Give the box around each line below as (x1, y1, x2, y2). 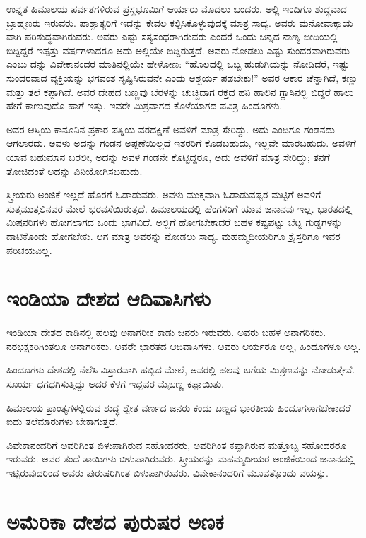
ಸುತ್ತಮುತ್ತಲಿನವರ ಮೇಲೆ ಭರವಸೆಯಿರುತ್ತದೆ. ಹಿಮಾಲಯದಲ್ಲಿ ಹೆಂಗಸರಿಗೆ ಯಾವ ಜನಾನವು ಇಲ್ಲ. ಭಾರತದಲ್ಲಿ (6, 201, 353, 215)
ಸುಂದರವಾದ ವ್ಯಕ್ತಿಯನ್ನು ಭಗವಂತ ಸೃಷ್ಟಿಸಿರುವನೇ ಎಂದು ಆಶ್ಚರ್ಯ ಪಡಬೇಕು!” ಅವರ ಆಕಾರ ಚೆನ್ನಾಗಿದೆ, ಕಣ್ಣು (6, 70, 358, 85)
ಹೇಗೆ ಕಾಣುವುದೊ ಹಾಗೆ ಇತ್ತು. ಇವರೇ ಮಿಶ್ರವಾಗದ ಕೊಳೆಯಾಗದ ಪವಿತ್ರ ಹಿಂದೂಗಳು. (6, 98, 283, 113)
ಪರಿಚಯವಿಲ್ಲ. (6, 242, 52, 257)
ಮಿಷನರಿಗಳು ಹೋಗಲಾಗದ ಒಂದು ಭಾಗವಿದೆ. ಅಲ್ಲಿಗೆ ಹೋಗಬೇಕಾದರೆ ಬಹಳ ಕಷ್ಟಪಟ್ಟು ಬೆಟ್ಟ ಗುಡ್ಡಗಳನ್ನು (6, 215, 343, 229)
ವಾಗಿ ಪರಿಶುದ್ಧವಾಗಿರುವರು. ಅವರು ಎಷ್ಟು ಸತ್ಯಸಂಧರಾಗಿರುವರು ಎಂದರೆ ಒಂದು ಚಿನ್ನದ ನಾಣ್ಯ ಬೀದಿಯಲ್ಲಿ (6, 29, 338, 44)
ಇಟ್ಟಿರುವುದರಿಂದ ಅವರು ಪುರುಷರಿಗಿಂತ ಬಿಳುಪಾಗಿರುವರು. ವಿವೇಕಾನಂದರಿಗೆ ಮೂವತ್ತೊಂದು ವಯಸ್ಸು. (6, 465, 329, 479)
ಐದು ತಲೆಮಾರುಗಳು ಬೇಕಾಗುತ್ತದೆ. (6, 414, 119, 429)
